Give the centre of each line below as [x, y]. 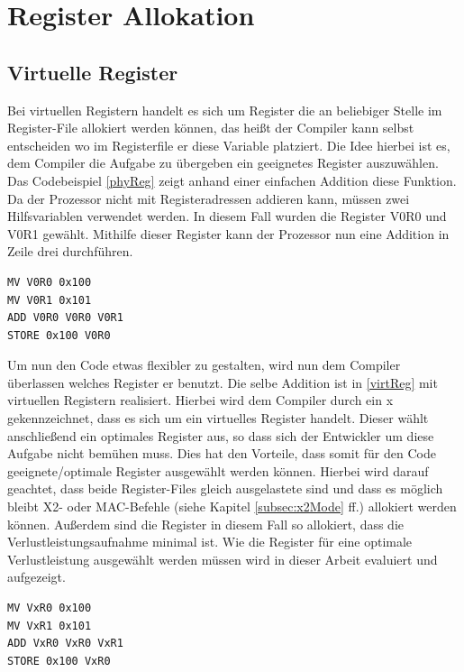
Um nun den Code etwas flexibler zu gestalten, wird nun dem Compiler [204, 365]
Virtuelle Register [93, 72]
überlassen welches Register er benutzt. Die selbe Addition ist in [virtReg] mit [223, 382]
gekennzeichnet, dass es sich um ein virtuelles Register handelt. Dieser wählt [218, 418]
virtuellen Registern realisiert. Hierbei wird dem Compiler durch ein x [200, 400]
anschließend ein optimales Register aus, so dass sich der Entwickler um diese [221, 435]
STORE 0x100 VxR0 [59, 661]
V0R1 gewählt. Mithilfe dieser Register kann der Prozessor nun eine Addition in [228, 233]
